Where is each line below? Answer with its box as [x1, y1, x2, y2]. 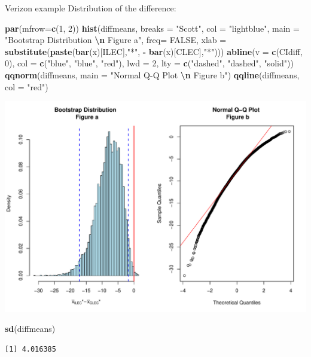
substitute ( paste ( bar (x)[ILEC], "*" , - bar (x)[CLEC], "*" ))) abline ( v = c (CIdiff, [5, 45, 303, 57]
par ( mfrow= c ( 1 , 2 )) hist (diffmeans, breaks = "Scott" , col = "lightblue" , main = [5, 22, 300, 34]
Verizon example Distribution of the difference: [5, 2, 176, 14]
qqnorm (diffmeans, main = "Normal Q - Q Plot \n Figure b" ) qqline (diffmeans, [5, 68, 300, 81]
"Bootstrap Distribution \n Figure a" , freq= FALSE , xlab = [5, 33, 227, 46]
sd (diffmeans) [5, 322, 56, 335]
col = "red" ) [5, 80, 48, 93]
